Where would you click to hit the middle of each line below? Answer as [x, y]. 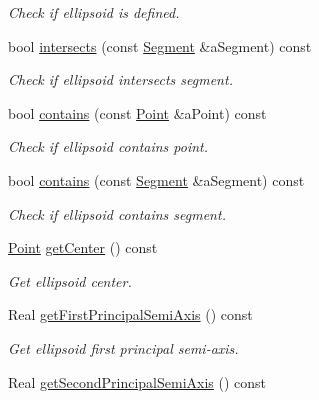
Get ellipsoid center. [70, 280]
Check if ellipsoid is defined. [94, 12]
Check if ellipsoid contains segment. [117, 213]
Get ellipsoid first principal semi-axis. [123, 347]
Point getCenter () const [83, 247]
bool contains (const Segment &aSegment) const [156, 179]
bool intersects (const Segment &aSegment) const [160, 45]
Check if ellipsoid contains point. [108, 146]
